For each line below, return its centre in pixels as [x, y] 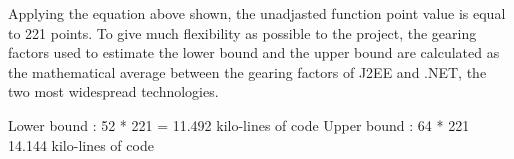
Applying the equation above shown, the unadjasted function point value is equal [257, 13]
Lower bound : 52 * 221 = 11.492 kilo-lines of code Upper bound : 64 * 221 [239, 124]
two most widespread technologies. [113, 91]
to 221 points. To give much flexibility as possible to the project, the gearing [242, 32]
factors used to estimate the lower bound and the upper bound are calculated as [254, 52]
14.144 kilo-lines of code [81, 144]
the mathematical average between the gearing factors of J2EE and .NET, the [247, 71]
